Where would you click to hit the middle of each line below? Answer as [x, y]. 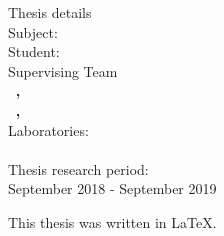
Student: [34, 51]
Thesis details [50, 12]
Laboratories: [48, 129]
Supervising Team [63, 70]
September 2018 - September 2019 [112, 188]
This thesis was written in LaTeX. [112, 221]
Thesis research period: [78, 168]
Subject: [33, 31]
